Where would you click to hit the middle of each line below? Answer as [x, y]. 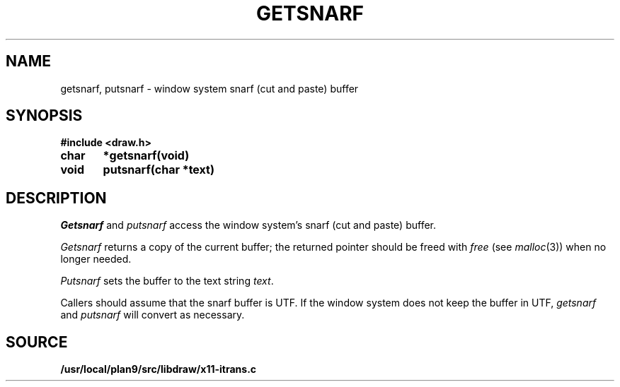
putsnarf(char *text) [159, 170]
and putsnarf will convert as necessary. [153, 315]
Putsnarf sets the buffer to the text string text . [167, 281]
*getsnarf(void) [146, 156]
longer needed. [96, 259]
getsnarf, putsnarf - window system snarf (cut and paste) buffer [209, 88]
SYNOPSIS [44, 116]
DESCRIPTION [56, 198]
